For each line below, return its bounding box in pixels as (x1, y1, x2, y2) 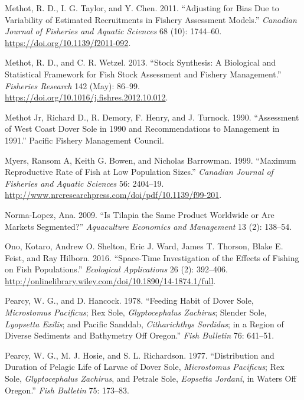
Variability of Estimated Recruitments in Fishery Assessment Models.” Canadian (5, 13, 297, 25)
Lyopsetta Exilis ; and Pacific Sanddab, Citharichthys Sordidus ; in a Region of (5, 317, 284, 330)
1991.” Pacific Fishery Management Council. (5, 134, 165, 146)
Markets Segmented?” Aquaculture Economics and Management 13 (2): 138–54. (5, 220, 292, 232)
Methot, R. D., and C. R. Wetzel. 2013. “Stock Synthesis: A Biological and (5, 56, 276, 69)
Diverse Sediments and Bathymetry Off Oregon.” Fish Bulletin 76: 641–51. (5, 329, 274, 342)
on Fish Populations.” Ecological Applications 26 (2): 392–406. (5, 263, 228, 275)
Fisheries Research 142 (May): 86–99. (5, 79, 140, 92)
